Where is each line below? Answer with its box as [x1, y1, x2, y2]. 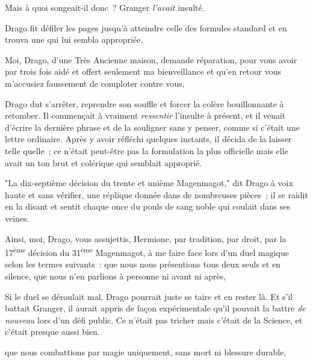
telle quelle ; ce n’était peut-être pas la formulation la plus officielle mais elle [5, 144, 288, 157]
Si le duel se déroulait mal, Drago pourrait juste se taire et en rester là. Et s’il [5, 290, 293, 302]
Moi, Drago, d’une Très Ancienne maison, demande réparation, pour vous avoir [5, 53, 297, 66]
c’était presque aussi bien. [5, 325, 100, 338]
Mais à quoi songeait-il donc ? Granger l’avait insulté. [5, 1, 205, 13]
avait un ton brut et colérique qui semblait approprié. [5, 156, 202, 169]
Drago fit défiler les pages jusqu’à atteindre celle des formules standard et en [5, 21, 287, 34]
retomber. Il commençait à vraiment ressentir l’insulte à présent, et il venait [5, 109, 286, 122]
